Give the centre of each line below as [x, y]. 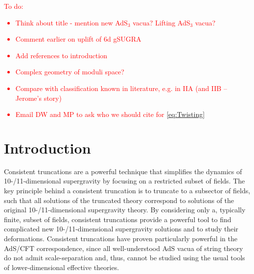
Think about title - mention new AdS [71, 22]
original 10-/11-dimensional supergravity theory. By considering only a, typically [125, 210]
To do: [14, 6]
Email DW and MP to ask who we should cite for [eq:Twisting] [110, 114]
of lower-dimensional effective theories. [62, 267]
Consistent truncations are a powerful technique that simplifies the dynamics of [123, 171]
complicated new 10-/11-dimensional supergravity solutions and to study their [121, 229]
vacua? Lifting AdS [162, 22]
